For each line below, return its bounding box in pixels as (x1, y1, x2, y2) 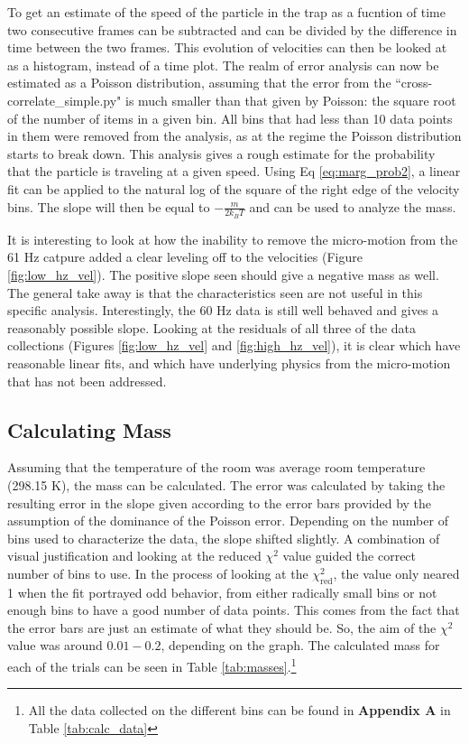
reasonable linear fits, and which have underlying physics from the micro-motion (7, 353, 451, 372)
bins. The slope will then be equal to (7, 197, 210, 216)
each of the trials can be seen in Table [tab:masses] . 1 (7, 655, 297, 675)
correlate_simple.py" (7, 90, 122, 109)
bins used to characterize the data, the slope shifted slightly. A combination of (7, 528, 440, 547)
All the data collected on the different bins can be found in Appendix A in (28, 701, 451, 720)
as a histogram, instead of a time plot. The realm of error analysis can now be (7, 55, 439, 74)
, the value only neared (333, 563, 460, 582)
